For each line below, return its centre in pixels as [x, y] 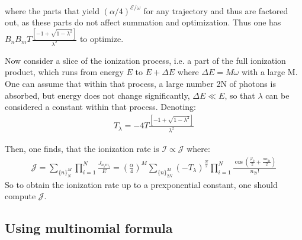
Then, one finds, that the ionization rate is [82, 149]
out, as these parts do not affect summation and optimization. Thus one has [143, 22]
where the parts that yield [52, 10]
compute [20, 196]
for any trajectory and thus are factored [216, 10]
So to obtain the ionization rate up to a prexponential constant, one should [141, 184]
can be [277, 95]
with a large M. [269, 72]
